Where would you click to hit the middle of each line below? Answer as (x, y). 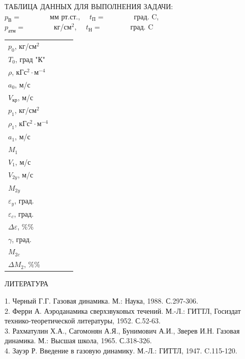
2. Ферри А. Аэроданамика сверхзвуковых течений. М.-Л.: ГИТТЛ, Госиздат (123, 310)
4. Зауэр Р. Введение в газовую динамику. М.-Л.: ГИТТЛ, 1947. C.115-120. (121, 350)
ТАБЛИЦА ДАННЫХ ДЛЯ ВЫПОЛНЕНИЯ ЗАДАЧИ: (89, 6)
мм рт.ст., (65, 16)
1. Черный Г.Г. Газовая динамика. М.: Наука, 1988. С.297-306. (101, 301)
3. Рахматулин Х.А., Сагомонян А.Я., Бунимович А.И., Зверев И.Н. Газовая (122, 330)
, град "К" (30, 59)
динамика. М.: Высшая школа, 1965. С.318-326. (78, 340)
